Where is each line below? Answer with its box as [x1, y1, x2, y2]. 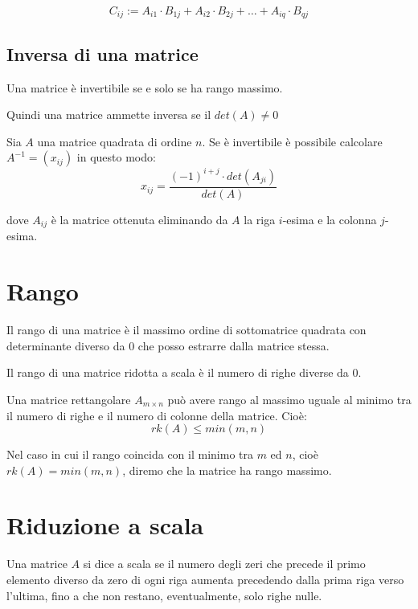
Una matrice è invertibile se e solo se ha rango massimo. [6, 79, 283, 96]
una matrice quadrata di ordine [37, 133, 192, 149]
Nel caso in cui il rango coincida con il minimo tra [6, 446, 253, 463]
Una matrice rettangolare [6, 390, 131, 407]
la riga [244, 210, 276, 227]
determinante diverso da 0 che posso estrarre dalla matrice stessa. [6, 337, 330, 354]
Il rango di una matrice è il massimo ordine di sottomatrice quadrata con [6, 321, 367, 338]
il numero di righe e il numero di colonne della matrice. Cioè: [6, 407, 307, 423]
